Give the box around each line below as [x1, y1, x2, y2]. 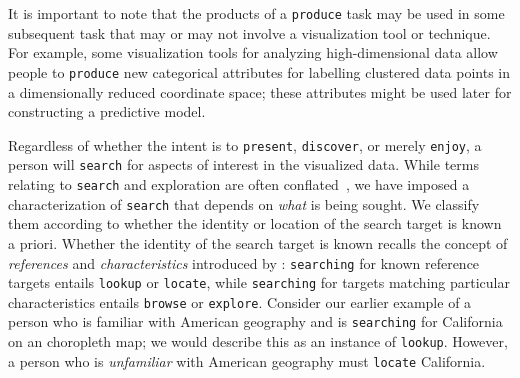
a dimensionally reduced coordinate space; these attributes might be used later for [8, 81, 512, 102]
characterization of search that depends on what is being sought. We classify [8, 193, 480, 214]
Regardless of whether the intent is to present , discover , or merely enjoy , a [8, 134, 482, 155]
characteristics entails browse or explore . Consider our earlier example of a [8, 291, 472, 312]
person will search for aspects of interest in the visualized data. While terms [8, 154, 479, 175]
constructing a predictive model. [8, 101, 206, 122]
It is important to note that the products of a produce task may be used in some [8, 3, 505, 23]
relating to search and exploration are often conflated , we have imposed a [8, 174, 470, 194]
